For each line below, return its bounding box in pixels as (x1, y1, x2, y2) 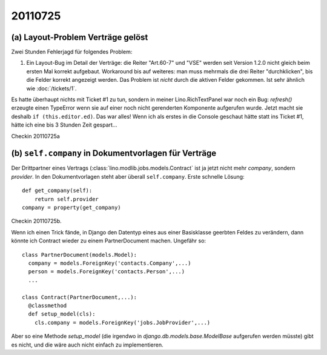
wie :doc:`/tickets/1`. (26, 85, 77, 92)
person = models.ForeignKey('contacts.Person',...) (28, 268, 185, 275)
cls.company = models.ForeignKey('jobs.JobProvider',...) (34, 319, 211, 326)
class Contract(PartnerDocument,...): (22, 294, 137, 300)
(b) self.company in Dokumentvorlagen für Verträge (11, 148, 217, 159)
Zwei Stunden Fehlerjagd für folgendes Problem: (11, 48, 133, 56)
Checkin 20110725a (11, 132, 60, 139)
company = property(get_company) (22, 204, 121, 211)
